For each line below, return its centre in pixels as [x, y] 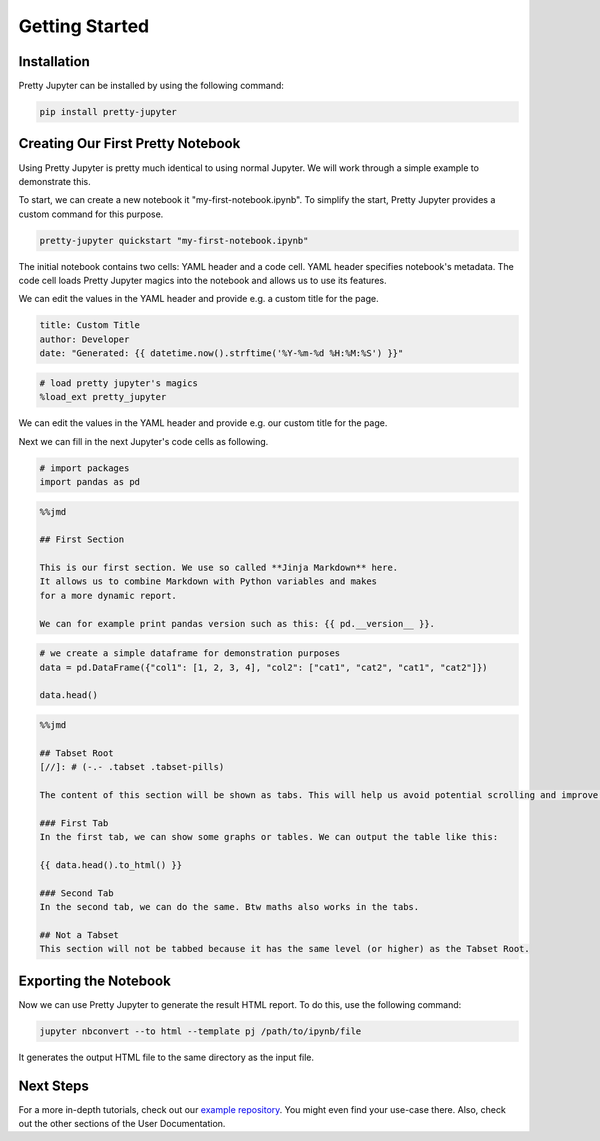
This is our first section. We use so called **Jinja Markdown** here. [219, 568]
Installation [54, 61]
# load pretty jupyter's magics [119, 383]
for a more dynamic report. [108, 595]
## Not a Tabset [79, 934]
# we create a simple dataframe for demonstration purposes [190, 653]
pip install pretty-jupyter [108, 112]
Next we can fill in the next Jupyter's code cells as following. [143, 441]
